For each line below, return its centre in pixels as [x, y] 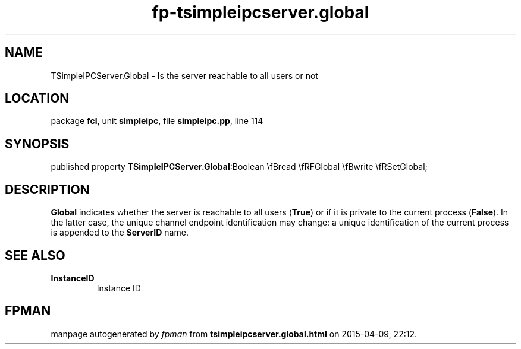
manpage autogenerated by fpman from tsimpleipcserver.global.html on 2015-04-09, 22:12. [234, 334]
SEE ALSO [35, 255]
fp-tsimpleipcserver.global [260, 12]
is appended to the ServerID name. [120, 233]
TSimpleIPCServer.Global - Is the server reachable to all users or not [184, 75]
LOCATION [37, 99]
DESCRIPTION [47, 189]
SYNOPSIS [37, 144]
